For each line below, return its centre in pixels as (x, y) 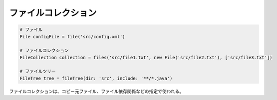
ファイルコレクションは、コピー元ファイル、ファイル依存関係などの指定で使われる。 (97, 91)
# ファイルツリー (38, 71)
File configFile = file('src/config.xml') (72, 37)
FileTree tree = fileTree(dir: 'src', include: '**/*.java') (96, 78)
